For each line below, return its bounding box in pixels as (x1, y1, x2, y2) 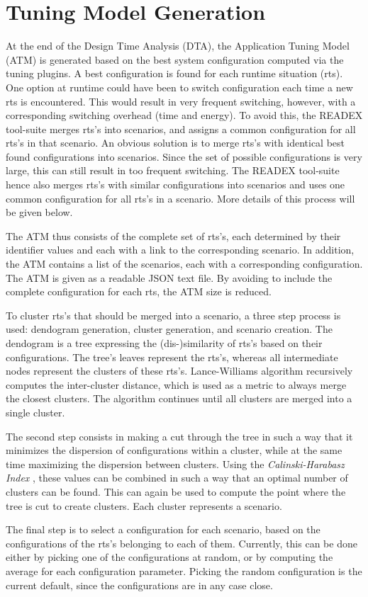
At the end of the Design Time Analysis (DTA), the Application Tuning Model (6, 38, 350, 53)
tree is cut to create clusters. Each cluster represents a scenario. (6, 498, 282, 513)
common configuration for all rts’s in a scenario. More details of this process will (6, 191, 355, 205)
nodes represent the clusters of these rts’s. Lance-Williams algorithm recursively (6, 363, 353, 378)
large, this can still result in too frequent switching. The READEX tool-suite (6, 163, 340, 178)
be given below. (6, 205, 73, 220)
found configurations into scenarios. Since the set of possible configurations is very (6, 149, 362, 164)
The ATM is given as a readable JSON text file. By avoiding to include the (6, 270, 333, 285)
